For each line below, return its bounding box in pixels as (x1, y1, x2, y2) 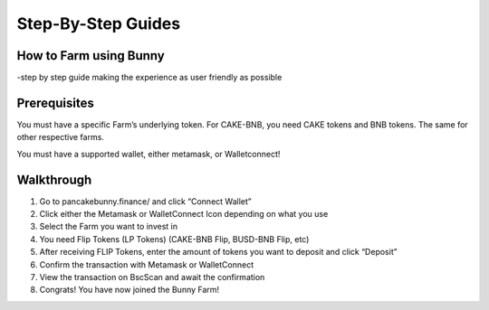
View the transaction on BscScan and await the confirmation (39, 272, 265, 282)
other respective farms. (16, 132, 104, 143)
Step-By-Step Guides (16, 14, 181, 33)
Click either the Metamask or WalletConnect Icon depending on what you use (39, 209, 329, 220)
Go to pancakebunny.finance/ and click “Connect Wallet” (39, 195, 253, 207)
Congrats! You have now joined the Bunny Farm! (39, 285, 220, 296)
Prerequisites (16, 95, 94, 110)
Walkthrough (16, 172, 92, 187)
